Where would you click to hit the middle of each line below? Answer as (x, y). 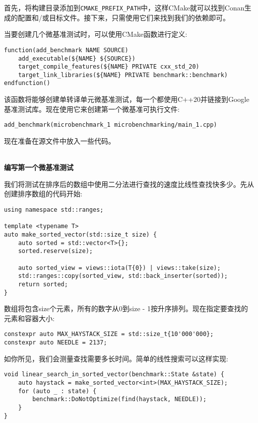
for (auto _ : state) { (57, 391)
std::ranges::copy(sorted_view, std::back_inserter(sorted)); (123, 276)
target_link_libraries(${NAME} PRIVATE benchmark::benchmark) (123, 75)
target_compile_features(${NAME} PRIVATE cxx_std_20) (109, 67)
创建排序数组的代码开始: (43, 194)
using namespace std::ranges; (54, 210)
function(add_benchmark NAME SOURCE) (66, 50)
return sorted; (43, 284)
